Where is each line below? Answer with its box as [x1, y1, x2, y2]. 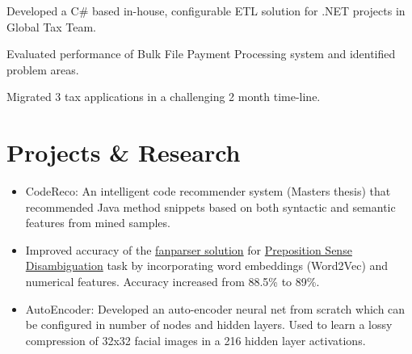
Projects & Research [6, 136, 241, 169]
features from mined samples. [25, 214, 170, 231]
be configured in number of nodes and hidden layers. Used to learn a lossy [25, 316, 393, 333]
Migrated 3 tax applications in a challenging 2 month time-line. [6, 88, 321, 105]
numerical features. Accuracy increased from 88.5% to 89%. [25, 273, 320, 290]
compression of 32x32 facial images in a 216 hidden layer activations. [25, 331, 366, 348]
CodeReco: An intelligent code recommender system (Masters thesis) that [25, 183, 391, 200]
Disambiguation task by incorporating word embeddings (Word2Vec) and [25, 257, 389, 274]
